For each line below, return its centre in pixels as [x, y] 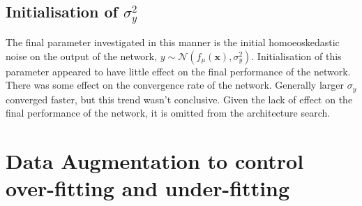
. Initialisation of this [296, 56]
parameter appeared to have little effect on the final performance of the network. [178, 71]
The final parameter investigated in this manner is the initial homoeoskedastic [173, 42]
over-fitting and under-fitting [148, 188]
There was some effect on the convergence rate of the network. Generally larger [175, 85]
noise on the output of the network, [82, 56]
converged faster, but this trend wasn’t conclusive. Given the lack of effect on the [179, 99]
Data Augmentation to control [155, 161]
